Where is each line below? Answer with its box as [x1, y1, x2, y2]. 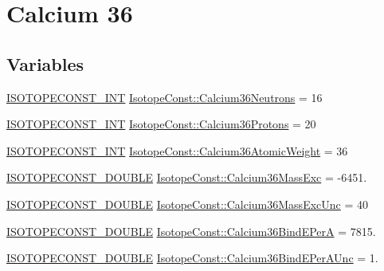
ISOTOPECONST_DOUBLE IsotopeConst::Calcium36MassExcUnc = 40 [6, 195, 368, 212]
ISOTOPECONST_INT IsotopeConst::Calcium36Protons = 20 [6, 116, 316, 132]
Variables [6, 51, 84, 76]
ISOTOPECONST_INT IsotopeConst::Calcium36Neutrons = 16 [6, 88, 323, 105]
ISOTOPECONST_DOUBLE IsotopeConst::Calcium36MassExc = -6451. [6, 169, 367, 186]
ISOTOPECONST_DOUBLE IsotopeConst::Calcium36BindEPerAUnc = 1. [6, 249, 378, 266]
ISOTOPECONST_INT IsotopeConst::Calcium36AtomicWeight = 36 [6, 142, 348, 159]
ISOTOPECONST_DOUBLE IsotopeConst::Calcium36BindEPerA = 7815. [6, 222, 376, 239]
